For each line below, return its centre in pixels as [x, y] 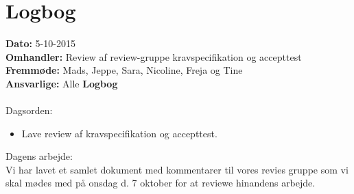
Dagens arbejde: [39, 156]
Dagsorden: [29, 110]
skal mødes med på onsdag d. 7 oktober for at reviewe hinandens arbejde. [161, 183]
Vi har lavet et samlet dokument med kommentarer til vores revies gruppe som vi [177, 169]
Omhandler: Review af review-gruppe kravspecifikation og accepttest [154, 56]
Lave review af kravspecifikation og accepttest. [119, 133]
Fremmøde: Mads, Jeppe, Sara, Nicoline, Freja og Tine [124, 70]
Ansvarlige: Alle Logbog [62, 83]
